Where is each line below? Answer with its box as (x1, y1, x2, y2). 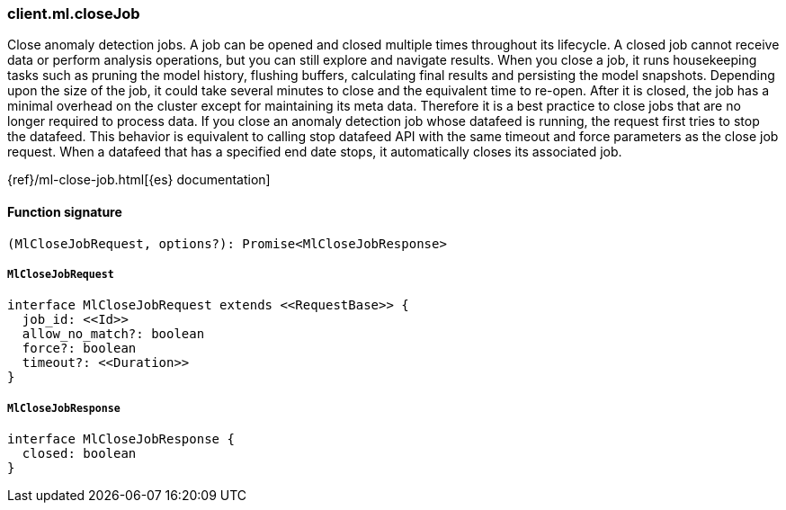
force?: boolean (22, 341, 137, 356)
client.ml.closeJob (7, 4, 140, 22)
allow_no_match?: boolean (22, 327, 205, 342)
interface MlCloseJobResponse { (7, 432, 235, 447)
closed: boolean (22, 446, 137, 461)
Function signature (7, 203, 122, 219)
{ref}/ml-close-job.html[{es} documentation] (7, 172, 271, 188)
